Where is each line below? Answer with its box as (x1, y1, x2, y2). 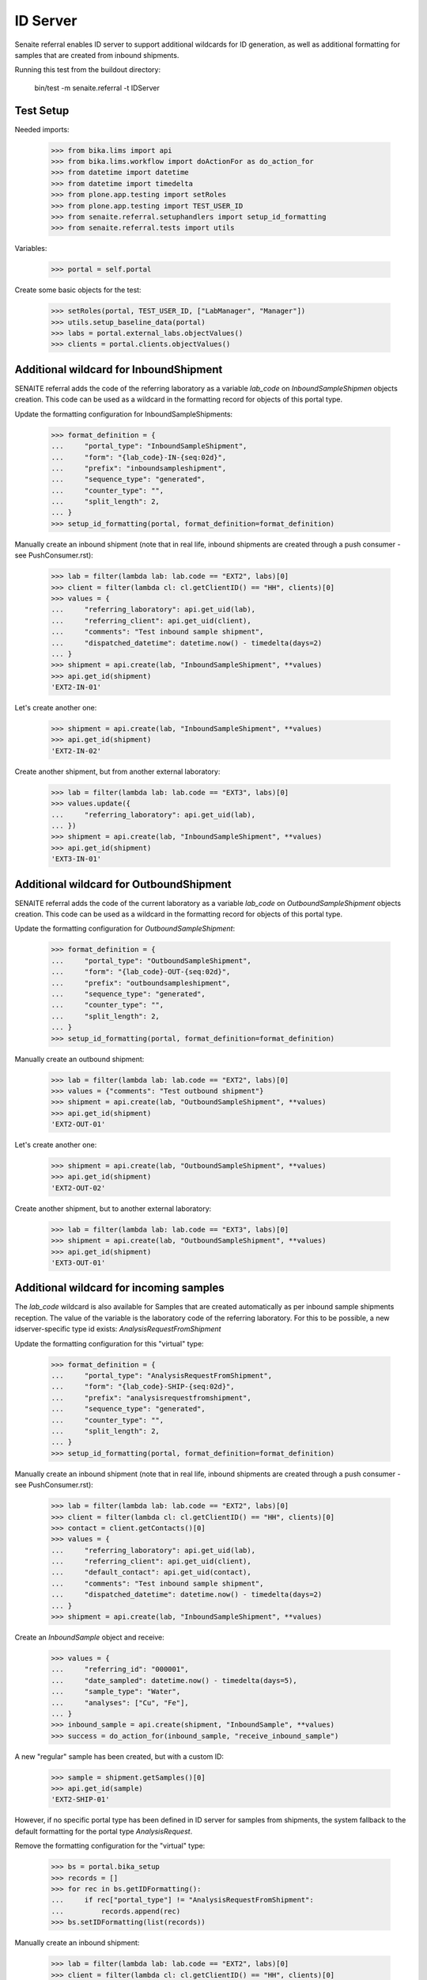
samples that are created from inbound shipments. (14, 50, 179, 59)
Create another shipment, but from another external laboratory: (14, 767, 221, 776)
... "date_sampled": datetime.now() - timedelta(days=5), (51, 1676, 297, 1685)
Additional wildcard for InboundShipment (14, 363, 223, 376)
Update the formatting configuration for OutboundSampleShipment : (14, 923, 236, 934)
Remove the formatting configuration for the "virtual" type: (14, 1841, 206, 1851)
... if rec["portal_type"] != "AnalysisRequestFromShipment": (51, 1895, 314, 1905)
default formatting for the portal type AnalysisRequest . (14, 1826, 193, 1836)
